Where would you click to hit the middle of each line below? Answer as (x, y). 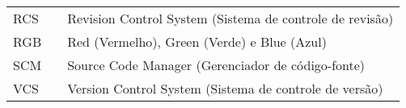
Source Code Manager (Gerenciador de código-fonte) (216, 65)
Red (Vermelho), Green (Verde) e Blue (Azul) (197, 42)
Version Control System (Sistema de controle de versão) (225, 88)
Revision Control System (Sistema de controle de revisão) (230, 18)
